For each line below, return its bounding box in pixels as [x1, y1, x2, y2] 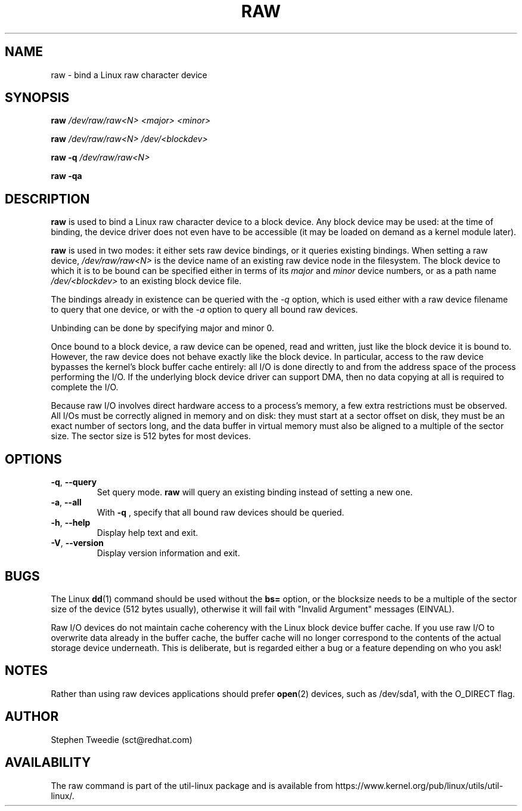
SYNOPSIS [5, 90, 70, 106]
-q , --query [51, 477, 97, 488]
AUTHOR [5, 709, 59, 724]
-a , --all [51, 497, 82, 508]
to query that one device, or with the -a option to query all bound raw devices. [51, 304, 358, 315]
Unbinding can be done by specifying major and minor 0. [51, 323, 274, 334]
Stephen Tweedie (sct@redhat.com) [51, 734, 192, 745]
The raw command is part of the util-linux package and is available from [51, 780, 333, 791]
